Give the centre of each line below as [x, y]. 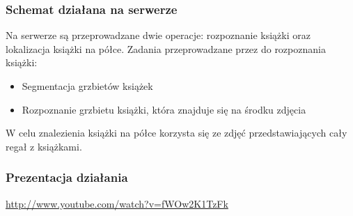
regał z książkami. [44, 146]
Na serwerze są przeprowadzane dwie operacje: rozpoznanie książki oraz [158, 35]
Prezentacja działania [67, 177]
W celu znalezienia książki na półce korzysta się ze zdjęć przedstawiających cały [176, 133]
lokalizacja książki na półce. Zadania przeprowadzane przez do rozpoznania [166, 48]
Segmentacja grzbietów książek [87, 86]
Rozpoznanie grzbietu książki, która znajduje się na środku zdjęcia [164, 109]
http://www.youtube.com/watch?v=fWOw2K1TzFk [117, 203]
